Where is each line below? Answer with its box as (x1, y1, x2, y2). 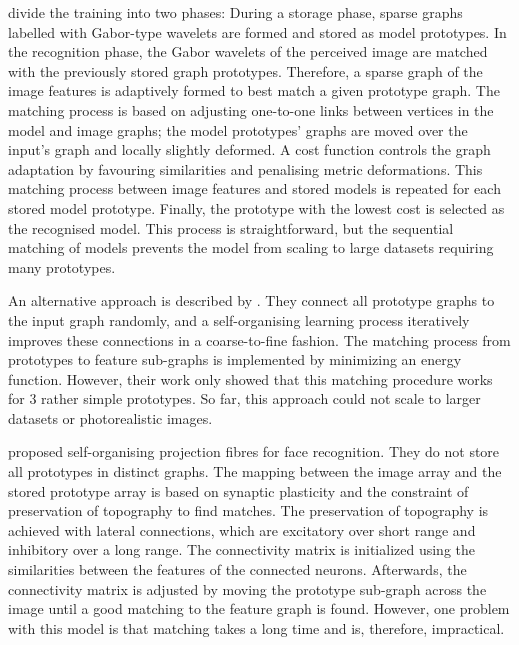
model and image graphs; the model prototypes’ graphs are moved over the (8, 119, 468, 140)
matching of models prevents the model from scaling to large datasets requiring (8, 237, 494, 258)
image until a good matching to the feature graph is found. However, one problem (8, 598, 510, 619)
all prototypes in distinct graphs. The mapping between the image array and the (8, 461, 502, 482)
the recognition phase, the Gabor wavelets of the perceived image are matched (8, 41, 488, 62)
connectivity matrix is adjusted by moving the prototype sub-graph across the (8, 578, 487, 599)
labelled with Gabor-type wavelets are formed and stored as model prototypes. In (8, 21, 507, 42)
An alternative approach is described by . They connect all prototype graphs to (8, 290, 495, 311)
